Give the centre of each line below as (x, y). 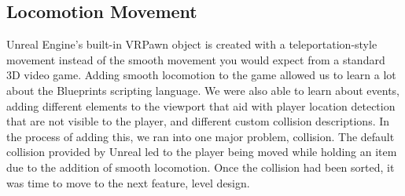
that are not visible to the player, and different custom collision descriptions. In (198, 121)
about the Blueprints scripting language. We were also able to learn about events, (203, 90)
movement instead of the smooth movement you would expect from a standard (196, 59)
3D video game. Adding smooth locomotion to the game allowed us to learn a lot (201, 75)
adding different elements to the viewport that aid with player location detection (201, 105)
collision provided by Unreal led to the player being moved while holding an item (202, 152)
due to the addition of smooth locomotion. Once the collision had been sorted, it (201, 167)
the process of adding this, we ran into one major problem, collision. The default (201, 136)
